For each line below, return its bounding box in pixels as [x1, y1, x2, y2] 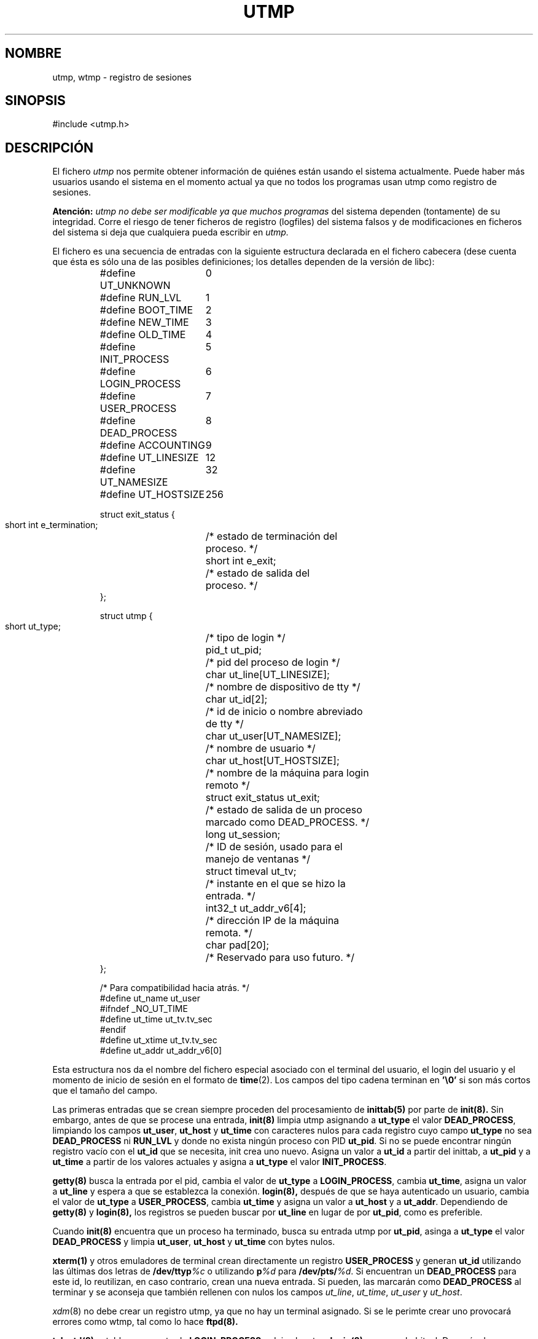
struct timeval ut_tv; [205, 865, 297, 878]
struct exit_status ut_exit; [205, 791, 320, 804]
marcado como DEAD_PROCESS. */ [205, 816, 369, 829]
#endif [99, 1024, 127, 1035]
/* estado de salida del [205, 567, 310, 580]
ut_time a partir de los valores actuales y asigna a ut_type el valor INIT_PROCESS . [52, 1156, 387, 1167]
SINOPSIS [5, 93, 66, 109]
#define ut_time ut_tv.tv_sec [99, 1014, 212, 1025]
